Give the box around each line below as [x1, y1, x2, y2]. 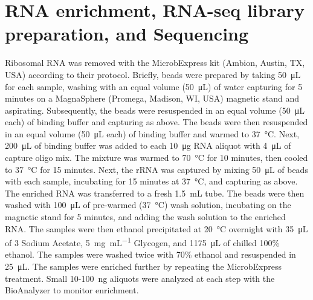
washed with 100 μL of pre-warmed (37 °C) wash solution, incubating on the [5, 198, 291, 211]
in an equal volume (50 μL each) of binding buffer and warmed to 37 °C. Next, [5, 127, 300, 140]
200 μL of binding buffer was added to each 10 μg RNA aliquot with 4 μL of [5, 139, 291, 152]
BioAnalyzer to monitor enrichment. [5, 284, 139, 296]
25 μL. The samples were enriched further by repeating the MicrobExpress [5, 260, 282, 273]
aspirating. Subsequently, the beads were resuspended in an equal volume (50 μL [5, 103, 305, 116]
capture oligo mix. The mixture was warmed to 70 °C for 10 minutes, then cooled [5, 151, 308, 164]
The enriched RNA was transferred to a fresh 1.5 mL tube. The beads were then [5, 186, 305, 199]
